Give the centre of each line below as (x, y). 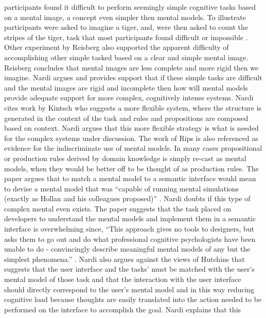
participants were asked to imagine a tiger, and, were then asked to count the (126, 27)
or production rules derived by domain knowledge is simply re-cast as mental (125, 158)
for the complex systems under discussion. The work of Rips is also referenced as (131, 138)
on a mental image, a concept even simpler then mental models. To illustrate (125, 17)
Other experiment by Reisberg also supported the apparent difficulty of (117, 47)
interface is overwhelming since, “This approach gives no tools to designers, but (129, 229)
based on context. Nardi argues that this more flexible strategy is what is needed (131, 128)
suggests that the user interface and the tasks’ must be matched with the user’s (129, 269)
